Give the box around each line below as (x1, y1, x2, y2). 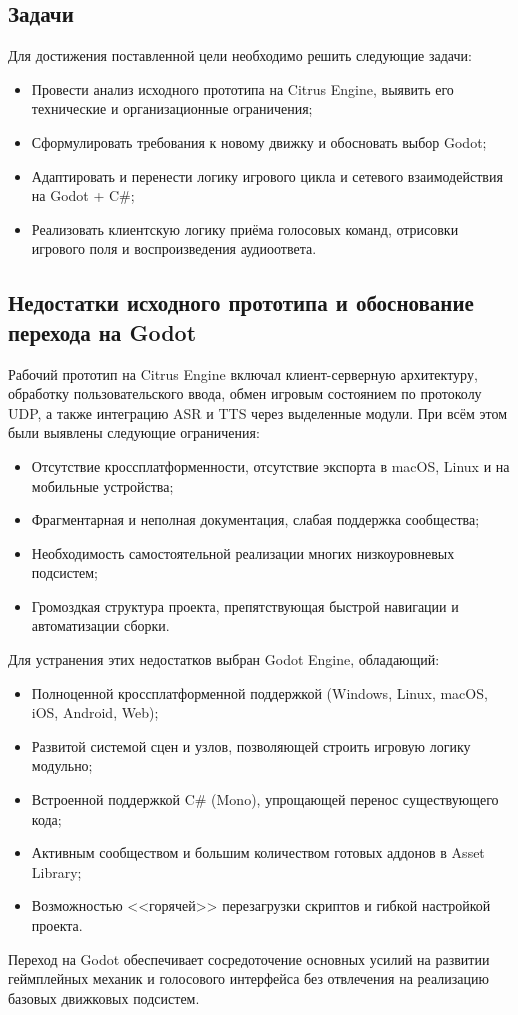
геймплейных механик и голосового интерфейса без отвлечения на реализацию (8, 968, 489, 989)
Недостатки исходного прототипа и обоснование (8, 287, 474, 318)
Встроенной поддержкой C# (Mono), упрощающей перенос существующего (31, 789, 499, 810)
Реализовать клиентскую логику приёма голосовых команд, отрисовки (31, 218, 459, 239)
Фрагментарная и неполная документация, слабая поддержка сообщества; (31, 509, 480, 530)
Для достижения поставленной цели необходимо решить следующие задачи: (8, 45, 472, 66)
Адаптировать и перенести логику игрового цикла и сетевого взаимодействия (31, 165, 503, 186)
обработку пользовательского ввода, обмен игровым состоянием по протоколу (8, 383, 482, 404)
